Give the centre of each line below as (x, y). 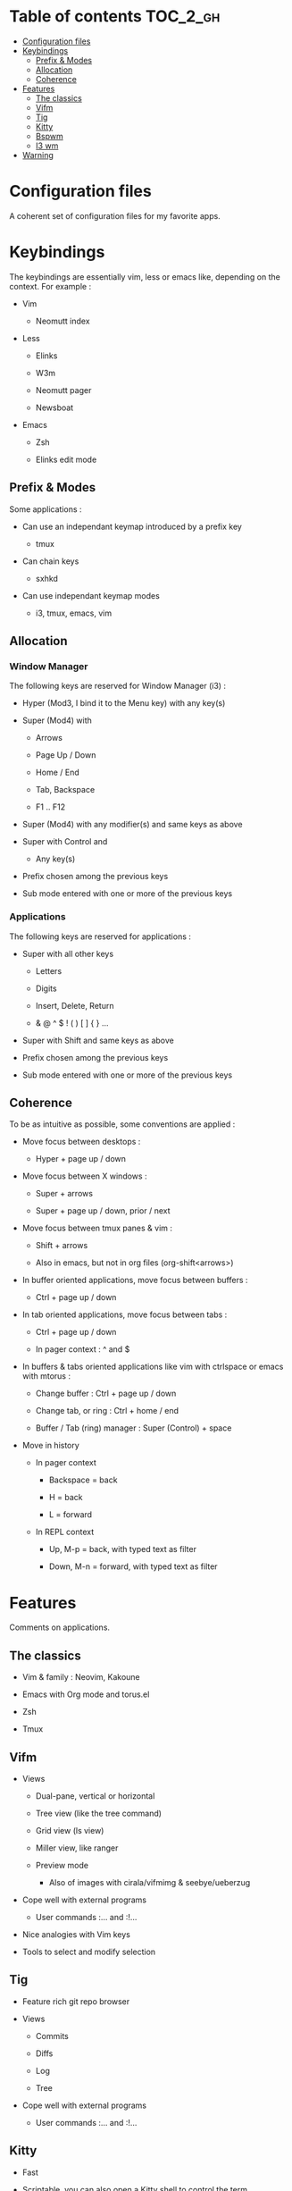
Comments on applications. (59, 1627)
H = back (66, 1498)
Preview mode (62, 1865)
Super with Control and (65, 842)
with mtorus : (46, 1376)
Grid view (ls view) (70, 1830)
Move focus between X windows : (84, 1176)
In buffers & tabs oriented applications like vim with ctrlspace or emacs (153, 1367)
